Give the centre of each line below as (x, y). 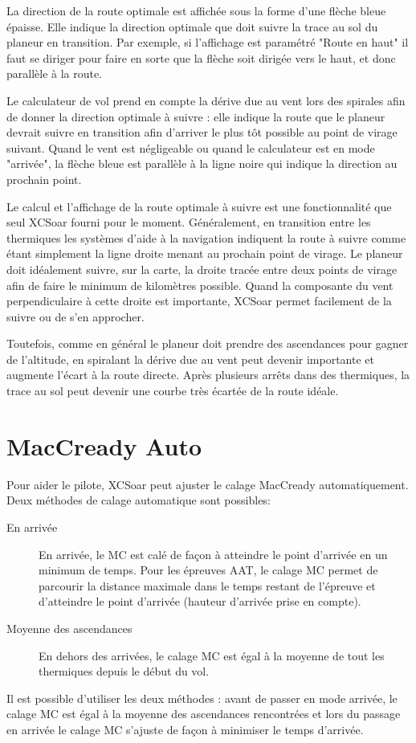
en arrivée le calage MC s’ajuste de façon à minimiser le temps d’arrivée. (185, 729)
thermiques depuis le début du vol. (124, 671)
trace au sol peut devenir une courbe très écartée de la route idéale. (173, 391)
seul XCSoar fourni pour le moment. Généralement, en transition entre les (189, 222)
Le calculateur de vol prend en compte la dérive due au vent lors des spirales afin (206, 100)
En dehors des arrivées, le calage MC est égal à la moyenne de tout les (212, 655)
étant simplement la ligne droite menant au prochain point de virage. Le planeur (205, 253)
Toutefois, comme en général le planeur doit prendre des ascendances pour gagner (208, 343)
